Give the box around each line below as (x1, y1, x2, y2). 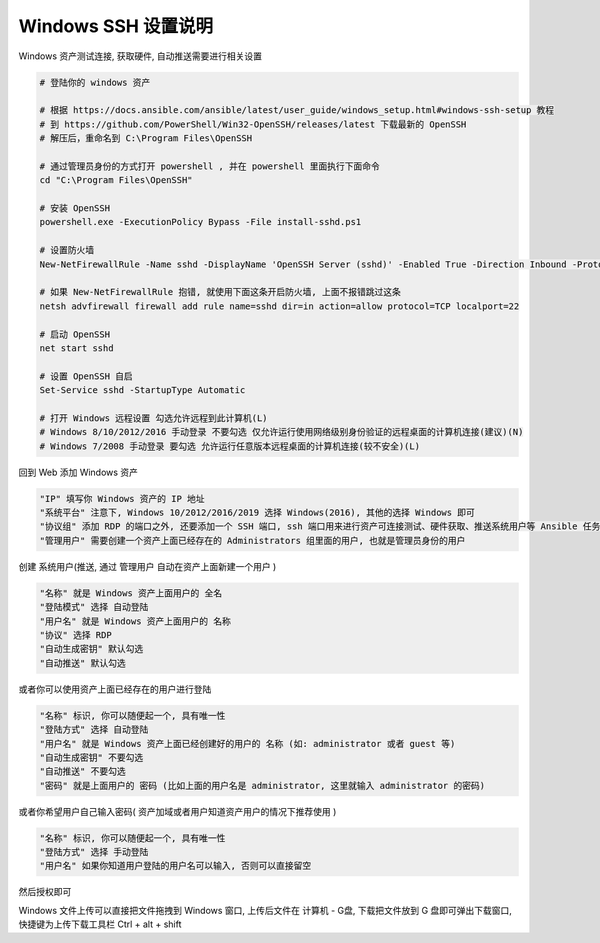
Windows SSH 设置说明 (18, 15, 214, 37)
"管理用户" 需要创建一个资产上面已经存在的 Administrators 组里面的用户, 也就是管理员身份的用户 (39, 535, 466, 546)
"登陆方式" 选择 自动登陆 (39, 724, 149, 735)
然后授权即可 (18, 886, 72, 898)
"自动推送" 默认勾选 (39, 657, 126, 669)
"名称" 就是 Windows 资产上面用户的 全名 (39, 587, 223, 599)
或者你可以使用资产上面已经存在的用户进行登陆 (18, 683, 212, 695)
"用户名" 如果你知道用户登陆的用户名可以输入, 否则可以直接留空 (39, 860, 312, 872)
